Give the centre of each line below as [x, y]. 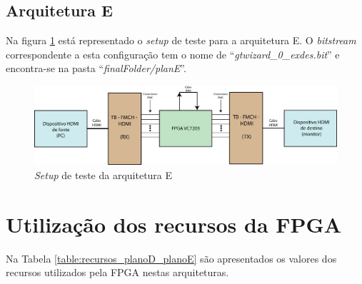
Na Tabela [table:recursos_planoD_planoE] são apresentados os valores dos [171, 258]
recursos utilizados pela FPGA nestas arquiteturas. [117, 272]
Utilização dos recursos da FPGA [174, 224]
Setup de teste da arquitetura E [104, 174]
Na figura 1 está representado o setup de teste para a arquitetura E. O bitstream [181, 40]
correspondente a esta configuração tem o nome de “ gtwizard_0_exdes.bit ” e [173, 54]
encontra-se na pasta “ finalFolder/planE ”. [96, 68]
